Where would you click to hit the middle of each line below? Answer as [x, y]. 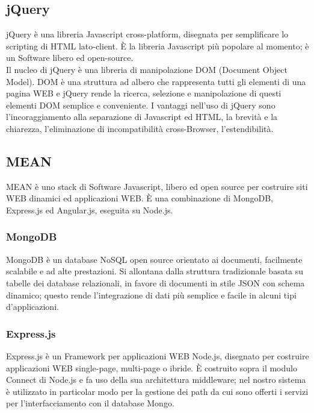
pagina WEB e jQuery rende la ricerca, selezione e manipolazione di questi [144, 93]
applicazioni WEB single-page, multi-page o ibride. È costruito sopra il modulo [152, 367]
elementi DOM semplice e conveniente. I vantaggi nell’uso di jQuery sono [141, 105]
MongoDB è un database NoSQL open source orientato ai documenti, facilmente [154, 259]
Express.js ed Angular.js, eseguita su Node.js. [90, 210]
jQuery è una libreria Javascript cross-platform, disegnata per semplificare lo [147, 34]
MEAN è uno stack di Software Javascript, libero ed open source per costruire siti [157, 186]
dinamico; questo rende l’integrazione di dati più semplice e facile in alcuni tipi [151, 295]
